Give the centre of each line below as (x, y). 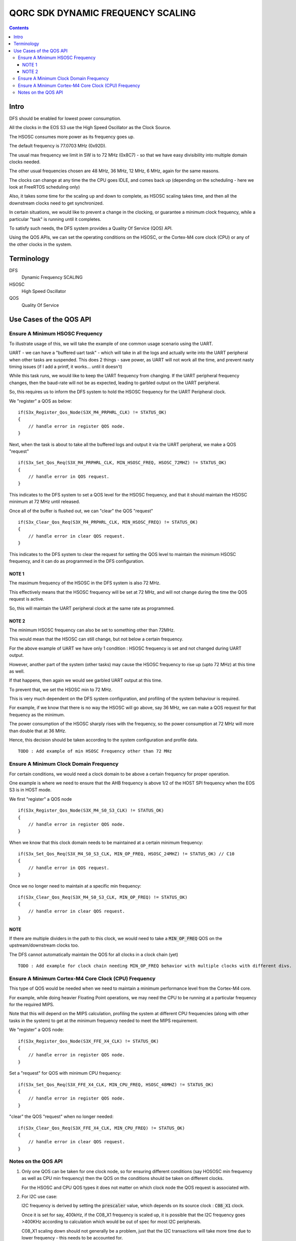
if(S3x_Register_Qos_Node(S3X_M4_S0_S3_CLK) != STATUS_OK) (91, 811)
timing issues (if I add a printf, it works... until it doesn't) (66, 367)
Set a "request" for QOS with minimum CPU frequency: (65, 1073)
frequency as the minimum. (37, 714)
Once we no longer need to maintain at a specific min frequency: (75, 886)
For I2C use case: (40, 1197)
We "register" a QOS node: (37, 1030)
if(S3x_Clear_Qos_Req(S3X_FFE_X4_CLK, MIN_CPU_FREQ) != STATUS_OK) (101, 1128)
